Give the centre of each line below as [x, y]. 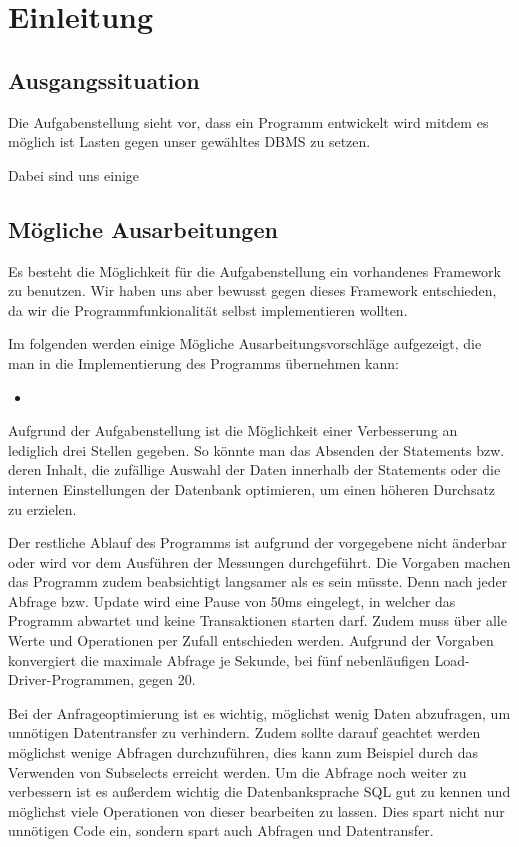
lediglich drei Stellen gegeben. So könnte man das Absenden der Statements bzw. [256, 449]
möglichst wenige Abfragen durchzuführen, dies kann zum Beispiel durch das [243, 752]
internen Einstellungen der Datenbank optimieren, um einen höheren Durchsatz [252, 488]
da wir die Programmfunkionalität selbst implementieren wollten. [208, 309]
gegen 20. [167, 679]
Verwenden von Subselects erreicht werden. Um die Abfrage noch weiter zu [237, 771]
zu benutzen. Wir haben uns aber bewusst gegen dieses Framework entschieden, [252, 290]
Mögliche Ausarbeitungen [143, 228]
